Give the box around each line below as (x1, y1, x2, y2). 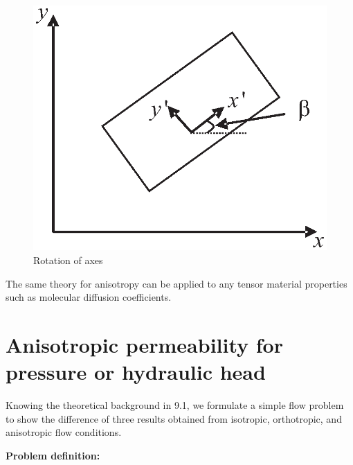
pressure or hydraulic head (6, 358, 266, 386)
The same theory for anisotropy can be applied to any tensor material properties (6, 276, 347, 290)
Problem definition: (6, 448, 100, 462)
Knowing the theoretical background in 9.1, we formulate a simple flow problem (6, 398, 344, 412)
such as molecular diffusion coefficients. (6, 290, 172, 304)
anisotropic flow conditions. (6, 425, 122, 439)
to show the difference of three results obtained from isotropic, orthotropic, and (6, 411, 342, 425)
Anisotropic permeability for (6, 330, 283, 358)
